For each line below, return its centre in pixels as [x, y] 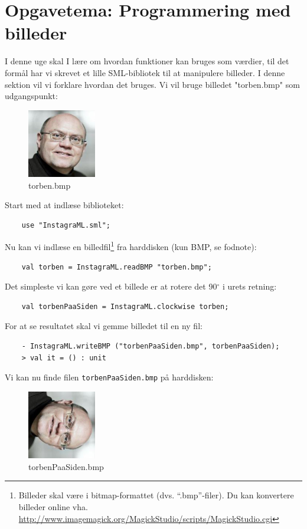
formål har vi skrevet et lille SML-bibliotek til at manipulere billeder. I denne [145, 72]
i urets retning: [249, 286]
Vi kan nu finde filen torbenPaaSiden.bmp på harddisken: [109, 377]
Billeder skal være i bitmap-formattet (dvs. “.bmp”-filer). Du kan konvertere [156, 495]
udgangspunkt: [31, 96]
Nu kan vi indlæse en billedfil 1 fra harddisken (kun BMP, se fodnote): [131, 246]
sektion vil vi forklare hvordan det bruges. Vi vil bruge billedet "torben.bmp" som [152, 84]
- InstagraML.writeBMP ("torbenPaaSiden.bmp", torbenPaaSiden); [151, 346]
